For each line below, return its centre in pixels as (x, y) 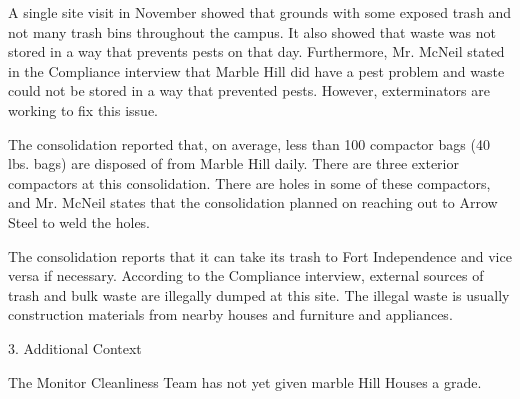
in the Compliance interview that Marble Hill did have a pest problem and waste (256, 70)
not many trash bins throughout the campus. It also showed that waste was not (252, 31)
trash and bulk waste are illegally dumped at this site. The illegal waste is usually (259, 294)
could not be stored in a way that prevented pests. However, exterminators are (249, 90)
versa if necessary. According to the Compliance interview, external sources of (246, 275)
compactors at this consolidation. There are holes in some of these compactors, (249, 182)
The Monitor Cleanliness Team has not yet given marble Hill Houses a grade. (245, 381)
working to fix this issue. (83, 109)
